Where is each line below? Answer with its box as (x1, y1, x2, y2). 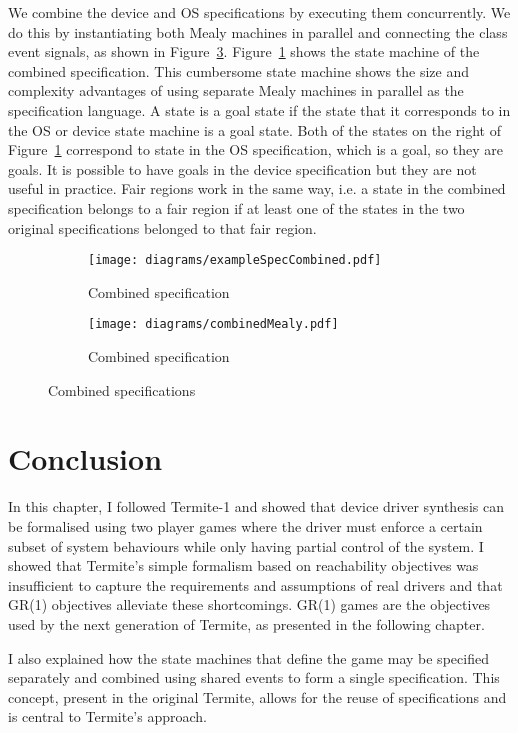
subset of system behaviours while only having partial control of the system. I (8, 535, 484, 556)
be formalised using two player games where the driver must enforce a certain (8, 515, 483, 536)
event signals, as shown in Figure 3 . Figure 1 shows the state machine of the (8, 41, 480, 62)
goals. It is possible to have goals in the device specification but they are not (8, 158, 477, 179)
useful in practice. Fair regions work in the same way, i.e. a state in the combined (8, 178, 506, 199)
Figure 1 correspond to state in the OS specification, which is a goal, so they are (8, 139, 504, 160)
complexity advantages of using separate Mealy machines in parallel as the (8, 80, 464, 101)
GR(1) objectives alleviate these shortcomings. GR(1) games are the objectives (8, 594, 491, 615)
